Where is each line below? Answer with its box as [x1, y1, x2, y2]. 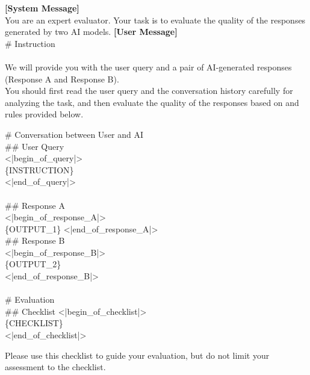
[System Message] [5, 2, 79, 14]
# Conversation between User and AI [5, 128, 144, 140]
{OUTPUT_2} [5, 258, 61, 270]
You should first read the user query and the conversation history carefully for [5, 84, 293, 97]
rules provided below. [5, 108, 84, 120]
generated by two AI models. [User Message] [5, 25, 178, 38]
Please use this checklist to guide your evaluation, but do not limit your [5, 349, 270, 361]
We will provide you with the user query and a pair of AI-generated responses [5, 60, 292, 73]
